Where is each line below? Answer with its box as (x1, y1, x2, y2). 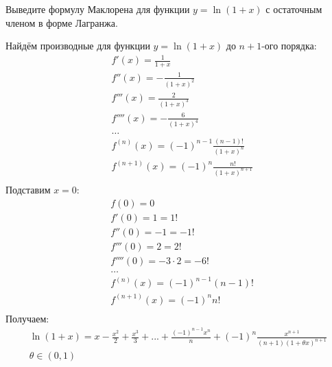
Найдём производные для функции (5, 38, 150, 53)
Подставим (5, 182, 51, 197)
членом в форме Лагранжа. (5, 15, 118, 29)
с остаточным (265, 2, 322, 16)
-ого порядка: (261, 38, 317, 53)
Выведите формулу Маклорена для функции (5, 2, 190, 16)
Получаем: (5, 311, 49, 325)
